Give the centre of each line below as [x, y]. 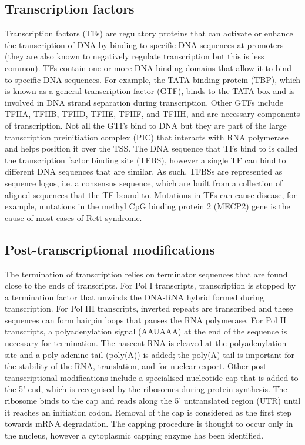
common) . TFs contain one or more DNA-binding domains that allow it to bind [148, 67]
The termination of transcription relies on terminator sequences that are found [146, 274]
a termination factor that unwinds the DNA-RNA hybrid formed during [134, 297]
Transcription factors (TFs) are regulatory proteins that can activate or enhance [149, 33]
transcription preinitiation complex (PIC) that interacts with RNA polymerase [147, 137]
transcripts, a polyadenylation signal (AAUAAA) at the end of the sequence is [146, 331]
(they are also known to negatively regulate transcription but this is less [135, 56]
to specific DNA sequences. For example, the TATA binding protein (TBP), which [153, 79]
